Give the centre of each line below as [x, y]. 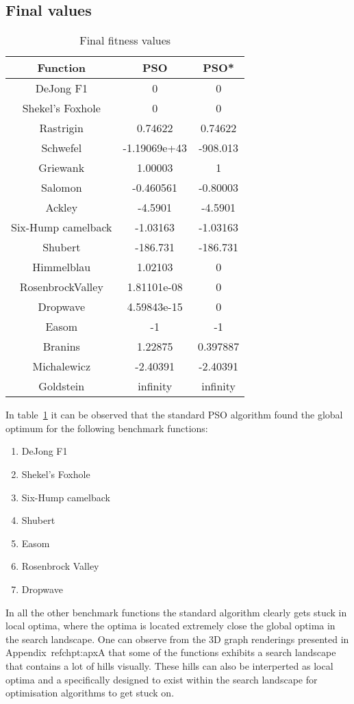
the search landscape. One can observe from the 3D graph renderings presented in [177, 639]
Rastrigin [61, 128]
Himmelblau [62, 267]
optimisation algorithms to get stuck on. [90, 693]
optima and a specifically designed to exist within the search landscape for [162, 679]
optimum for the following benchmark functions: [107, 428]
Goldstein [62, 386]
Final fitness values [125, 40]
